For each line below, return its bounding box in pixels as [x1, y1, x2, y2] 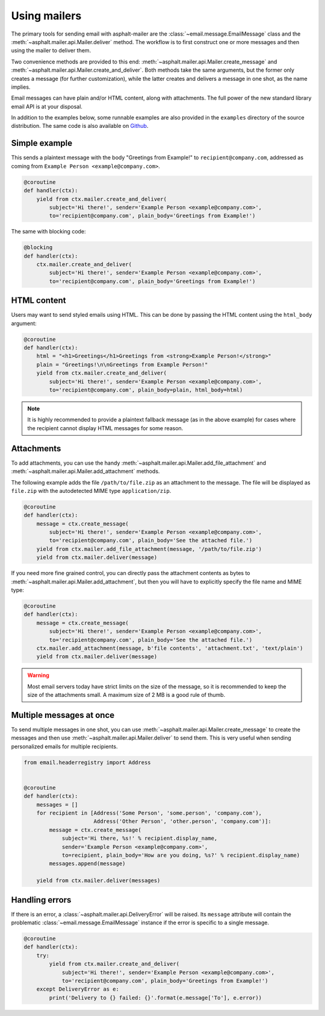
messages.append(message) [49, 860, 126, 867]
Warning [27, 672, 49, 679]
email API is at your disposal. [11, 103, 82, 110]
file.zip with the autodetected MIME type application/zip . [11, 487, 172, 494]
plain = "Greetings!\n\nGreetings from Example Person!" [36, 361, 208, 368]
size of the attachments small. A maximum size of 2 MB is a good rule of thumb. [27, 691, 226, 699]
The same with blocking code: [11, 228, 87, 235]
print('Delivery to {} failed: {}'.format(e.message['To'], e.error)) [49, 994, 262, 1001]
